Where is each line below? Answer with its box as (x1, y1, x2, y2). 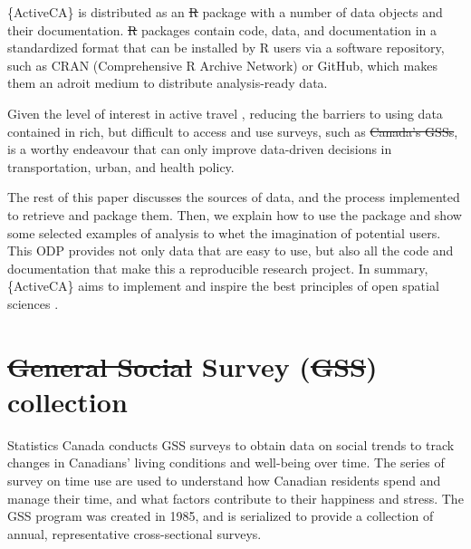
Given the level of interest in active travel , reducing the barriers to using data (7, 103, 443, 122)
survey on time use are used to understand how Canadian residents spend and (7, 471, 441, 489)
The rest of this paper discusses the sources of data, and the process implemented (7, 188, 460, 207)
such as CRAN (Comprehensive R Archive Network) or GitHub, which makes (7, 55, 437, 74)
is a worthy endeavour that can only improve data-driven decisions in (7, 140, 392, 159)
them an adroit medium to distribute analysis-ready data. (7, 73, 328, 92)
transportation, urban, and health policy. (7, 157, 235, 176)
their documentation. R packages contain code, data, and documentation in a (7, 20, 437, 39)
